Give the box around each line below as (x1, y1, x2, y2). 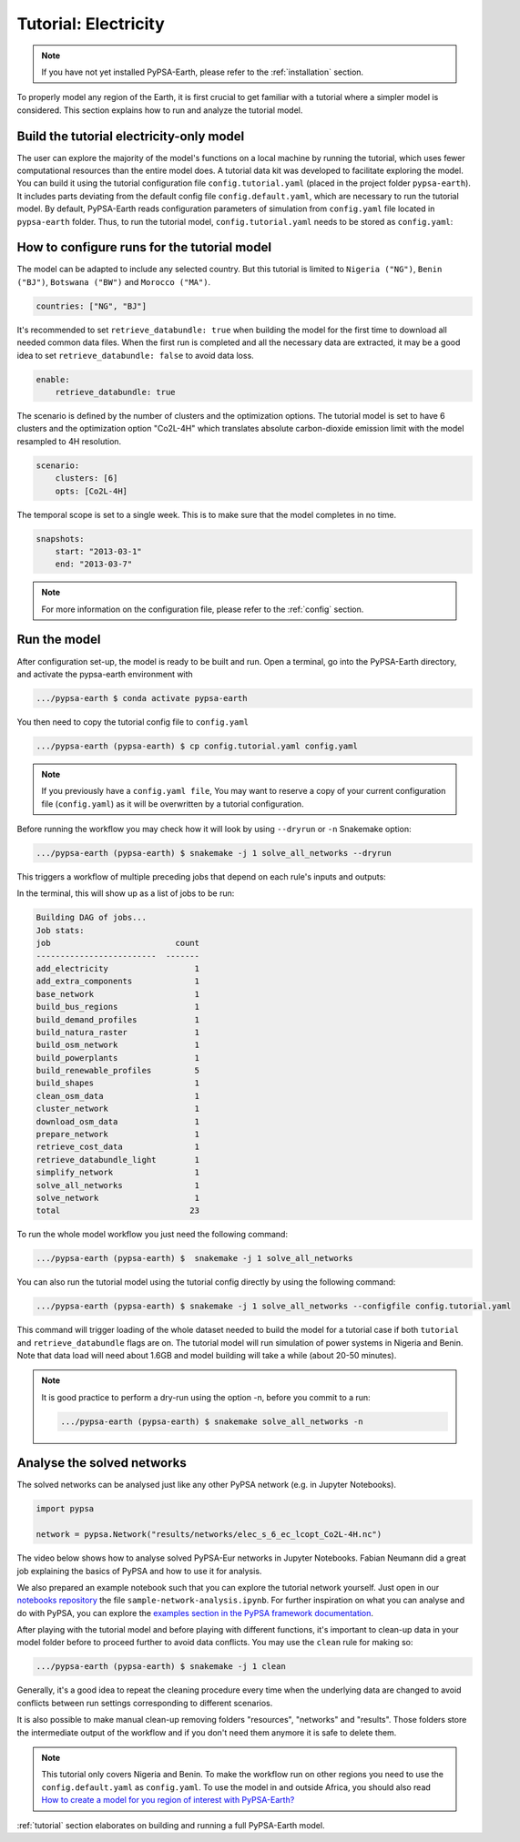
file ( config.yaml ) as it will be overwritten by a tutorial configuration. (41, 798, 304, 809)
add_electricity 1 (36, 963, 200, 973)
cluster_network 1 (36, 1104, 200, 1114)
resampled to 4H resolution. (16, 435, 122, 446)
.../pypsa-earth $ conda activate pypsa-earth (36, 693, 248, 703)
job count (36, 938, 200, 949)
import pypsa (36, 1503, 95, 1514)
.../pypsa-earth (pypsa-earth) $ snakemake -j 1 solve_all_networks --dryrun (36, 848, 392, 859)
